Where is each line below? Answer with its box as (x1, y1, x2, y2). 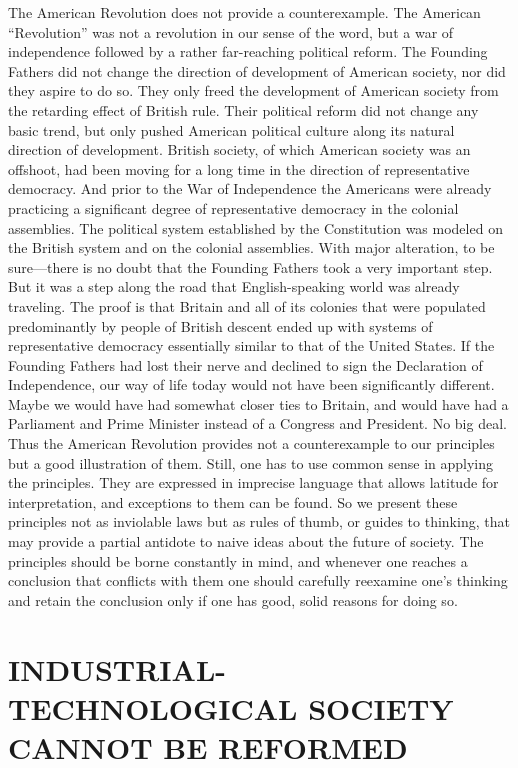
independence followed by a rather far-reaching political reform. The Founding (8, 41, 488, 62)
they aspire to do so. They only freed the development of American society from (8, 80, 499, 101)
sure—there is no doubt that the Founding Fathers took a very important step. (8, 256, 493, 277)
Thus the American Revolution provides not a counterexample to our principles (8, 433, 495, 454)
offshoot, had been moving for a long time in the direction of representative (8, 158, 470, 179)
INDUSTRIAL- (8, 648, 226, 689)
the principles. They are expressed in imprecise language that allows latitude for (8, 472, 499, 493)
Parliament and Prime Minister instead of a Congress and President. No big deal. (8, 413, 507, 434)
